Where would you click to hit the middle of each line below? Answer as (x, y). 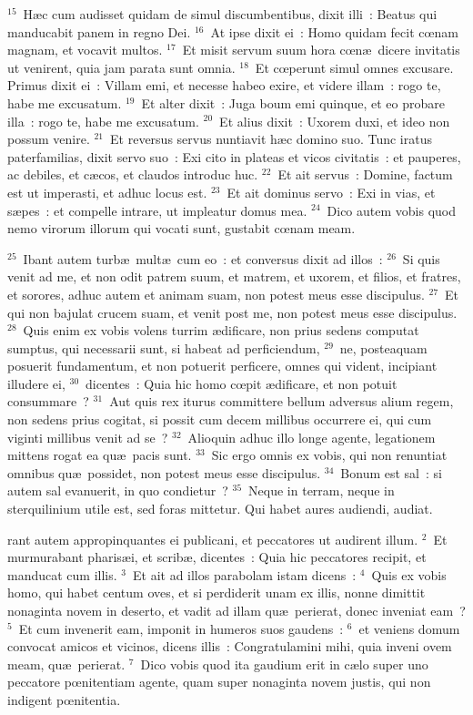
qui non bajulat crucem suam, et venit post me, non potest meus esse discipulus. (232, 312)
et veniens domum (409, 628)
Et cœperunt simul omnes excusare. (354, 67)
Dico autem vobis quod (392, 210)
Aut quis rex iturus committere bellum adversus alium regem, (282, 401)
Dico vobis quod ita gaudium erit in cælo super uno (284, 664)
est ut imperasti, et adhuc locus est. (107, 192)
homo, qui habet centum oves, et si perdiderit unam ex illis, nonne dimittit (216, 592)
